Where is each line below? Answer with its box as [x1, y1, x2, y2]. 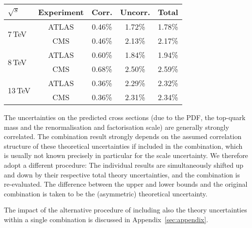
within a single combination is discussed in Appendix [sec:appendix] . [4, 214, 208, 224]
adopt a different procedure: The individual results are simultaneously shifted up [4, 159, 244, 170]
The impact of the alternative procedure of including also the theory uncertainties [4, 205, 247, 215]
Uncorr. [120, 6, 150, 18]
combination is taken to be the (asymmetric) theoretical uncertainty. [4, 188, 207, 198]
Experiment [38, 6, 84, 18]
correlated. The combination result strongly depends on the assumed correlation [4, 131, 242, 141]
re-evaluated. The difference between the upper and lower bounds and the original [4, 179, 248, 189]
